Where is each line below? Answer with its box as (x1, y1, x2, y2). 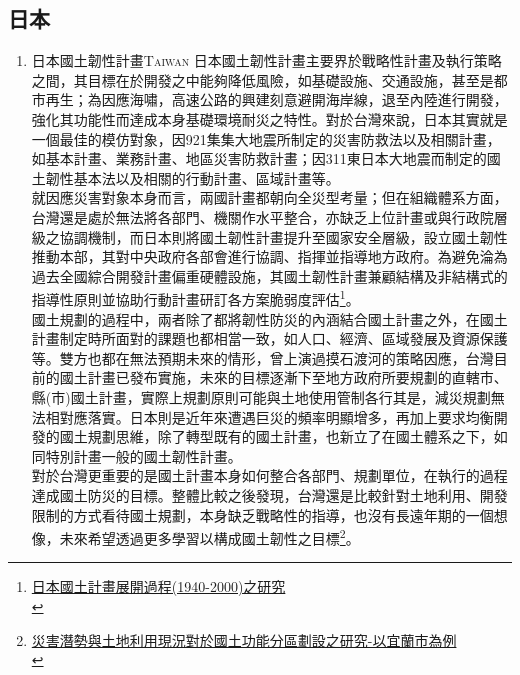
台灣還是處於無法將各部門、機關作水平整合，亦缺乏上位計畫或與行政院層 (31, 206, 508, 227)
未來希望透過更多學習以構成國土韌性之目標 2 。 (59, 525, 360, 548)
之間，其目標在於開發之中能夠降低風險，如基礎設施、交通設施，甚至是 (31, 69, 494, 90)
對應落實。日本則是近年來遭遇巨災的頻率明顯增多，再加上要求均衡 (59, 406, 494, 427)
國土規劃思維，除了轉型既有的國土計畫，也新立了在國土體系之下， (59, 426, 494, 447)
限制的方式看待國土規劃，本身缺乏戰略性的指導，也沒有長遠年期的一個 (31, 504, 494, 525)
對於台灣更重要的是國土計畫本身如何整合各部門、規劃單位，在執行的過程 (31, 465, 508, 486)
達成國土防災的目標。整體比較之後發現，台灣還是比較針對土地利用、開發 (31, 484, 508, 505)
